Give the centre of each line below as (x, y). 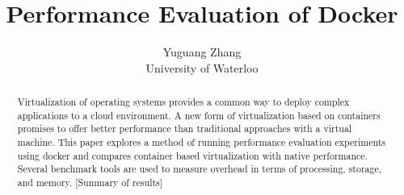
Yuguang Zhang (202, 52)
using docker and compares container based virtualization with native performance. (192, 155)
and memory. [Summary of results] (90, 183)
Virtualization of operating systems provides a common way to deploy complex (183, 102)
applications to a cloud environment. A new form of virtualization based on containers (199, 115)
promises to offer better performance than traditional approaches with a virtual (185, 129)
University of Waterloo (202, 67)
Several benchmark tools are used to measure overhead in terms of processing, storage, (200, 169)
